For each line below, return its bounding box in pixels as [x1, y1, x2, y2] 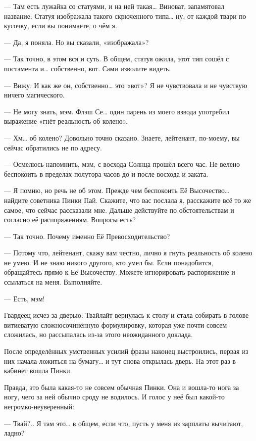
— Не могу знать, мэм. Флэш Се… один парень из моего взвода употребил [4, 106, 230, 116]
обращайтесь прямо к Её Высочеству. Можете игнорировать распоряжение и [4, 267, 235, 277]
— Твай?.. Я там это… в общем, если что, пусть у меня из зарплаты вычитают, [4, 418, 243, 428]
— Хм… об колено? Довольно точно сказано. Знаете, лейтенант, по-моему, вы [4, 132, 240, 143]
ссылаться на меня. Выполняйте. [4, 277, 102, 287]
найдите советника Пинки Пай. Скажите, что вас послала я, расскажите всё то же [4, 195, 251, 205]
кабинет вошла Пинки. [4, 365, 72, 376]
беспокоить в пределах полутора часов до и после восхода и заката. [4, 168, 208, 179]
